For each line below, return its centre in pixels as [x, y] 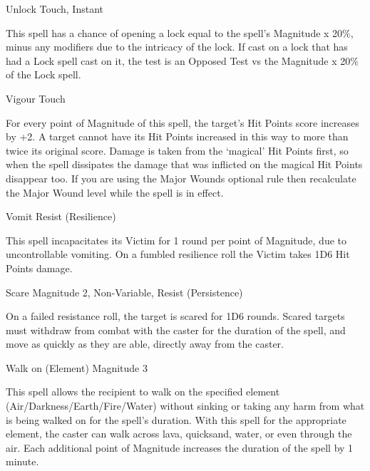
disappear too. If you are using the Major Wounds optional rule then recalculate [181, 178]
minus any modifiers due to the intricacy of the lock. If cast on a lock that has [177, 47]
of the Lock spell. [43, 74]
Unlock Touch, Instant [55, 9]
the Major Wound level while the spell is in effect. [115, 192]
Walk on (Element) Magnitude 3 [77, 367]
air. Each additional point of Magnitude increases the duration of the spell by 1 [180, 447]
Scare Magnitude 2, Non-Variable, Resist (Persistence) [124, 292]
